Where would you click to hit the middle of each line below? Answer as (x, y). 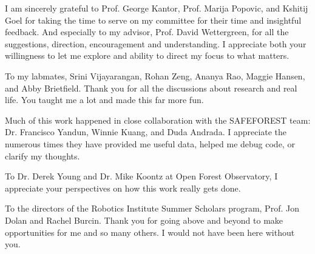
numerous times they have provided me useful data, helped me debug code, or (150, 143)
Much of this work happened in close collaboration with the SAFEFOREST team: (158, 120)
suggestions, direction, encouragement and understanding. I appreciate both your (156, 43)
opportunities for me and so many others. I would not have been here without (150, 232)
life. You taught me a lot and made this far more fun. (104, 100)
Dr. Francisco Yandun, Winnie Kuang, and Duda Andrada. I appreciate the (146, 132)
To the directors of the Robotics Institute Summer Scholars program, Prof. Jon (152, 208)
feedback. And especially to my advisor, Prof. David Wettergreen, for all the (147, 32)
